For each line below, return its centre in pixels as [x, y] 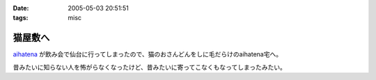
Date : [21, 8]
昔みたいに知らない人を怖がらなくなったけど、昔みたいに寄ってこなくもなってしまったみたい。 [150, 67]
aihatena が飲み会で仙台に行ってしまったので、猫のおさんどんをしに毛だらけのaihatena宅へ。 [147, 54]
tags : [21, 18]
